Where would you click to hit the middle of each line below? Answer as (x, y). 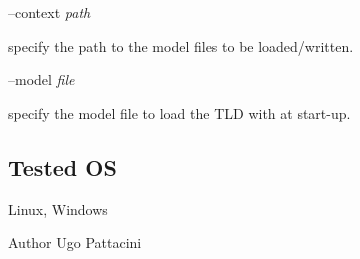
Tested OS (62, 166)
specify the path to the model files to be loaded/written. (181, 45)
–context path (49, 12)
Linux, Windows (58, 208)
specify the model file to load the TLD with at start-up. (179, 112)
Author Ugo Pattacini (75, 242)
